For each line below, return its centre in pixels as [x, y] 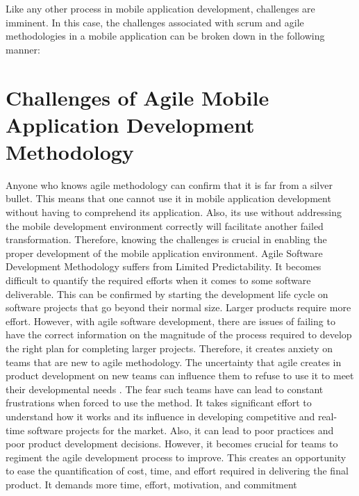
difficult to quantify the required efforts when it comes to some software [158, 280]
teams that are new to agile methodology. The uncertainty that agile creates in [174, 362]
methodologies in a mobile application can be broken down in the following [165, 36]
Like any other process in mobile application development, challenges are [160, 8]
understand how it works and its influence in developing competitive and [160, 416]
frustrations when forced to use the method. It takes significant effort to [159, 403]
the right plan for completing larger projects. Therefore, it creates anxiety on [169, 348]
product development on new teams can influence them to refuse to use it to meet [180, 375]
